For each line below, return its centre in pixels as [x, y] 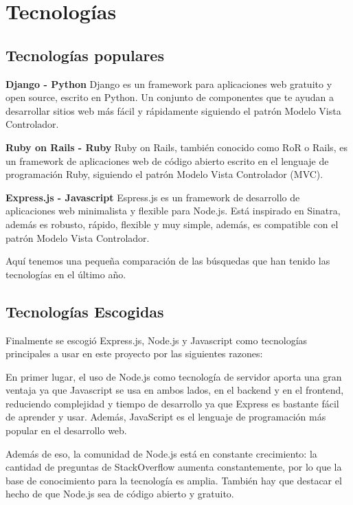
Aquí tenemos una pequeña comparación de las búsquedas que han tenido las [168, 261]
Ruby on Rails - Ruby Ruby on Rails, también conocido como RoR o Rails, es [176, 147]
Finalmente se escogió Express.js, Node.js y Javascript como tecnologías [157, 340]
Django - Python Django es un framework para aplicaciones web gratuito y [169, 83]
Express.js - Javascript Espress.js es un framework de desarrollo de [153, 197]
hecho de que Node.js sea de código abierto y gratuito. [120, 494]
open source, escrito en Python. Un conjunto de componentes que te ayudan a [170, 97]
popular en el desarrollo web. [66, 430]
